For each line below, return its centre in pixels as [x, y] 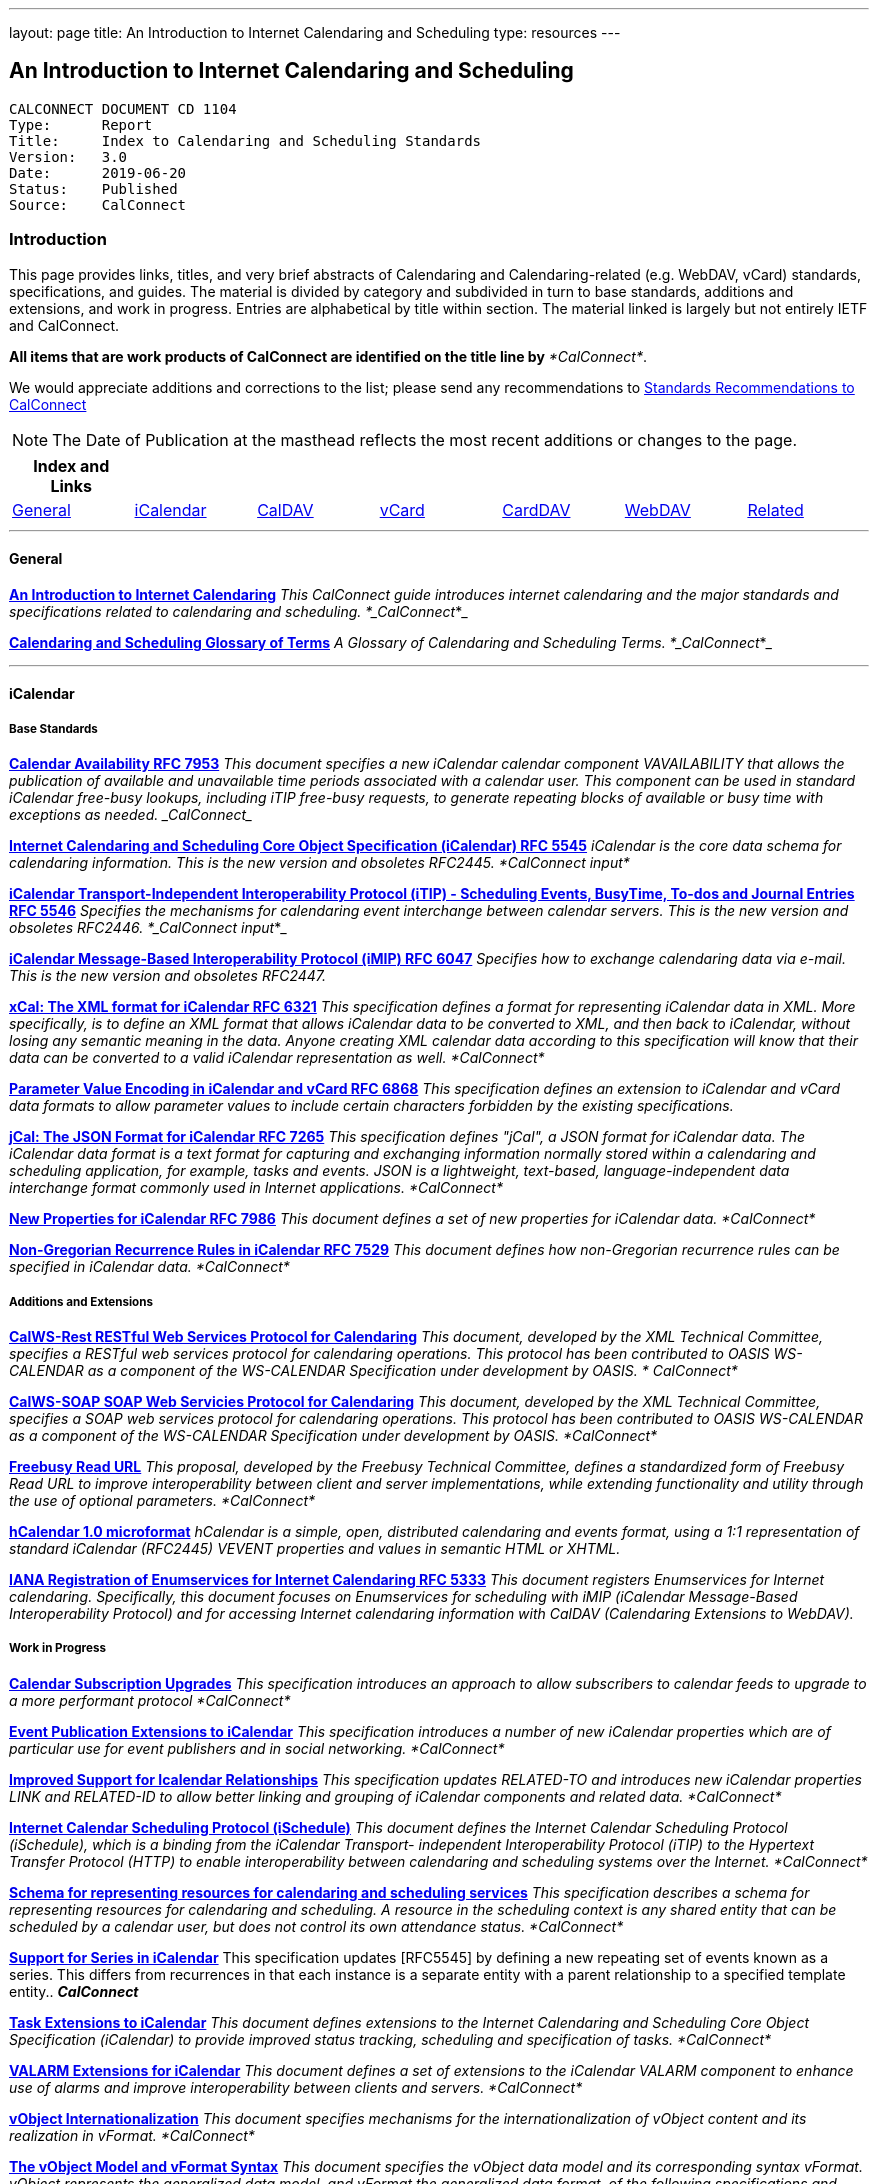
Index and [71, 465]
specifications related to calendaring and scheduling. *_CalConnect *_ [238, 611]
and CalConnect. [64, 325]
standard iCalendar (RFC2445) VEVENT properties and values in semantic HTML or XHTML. [315, 1548]
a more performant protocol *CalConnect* [150, 1700]
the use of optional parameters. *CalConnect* [162, 1500]
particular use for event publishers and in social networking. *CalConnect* [257, 1748]
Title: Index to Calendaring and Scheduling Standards [245, 140]
